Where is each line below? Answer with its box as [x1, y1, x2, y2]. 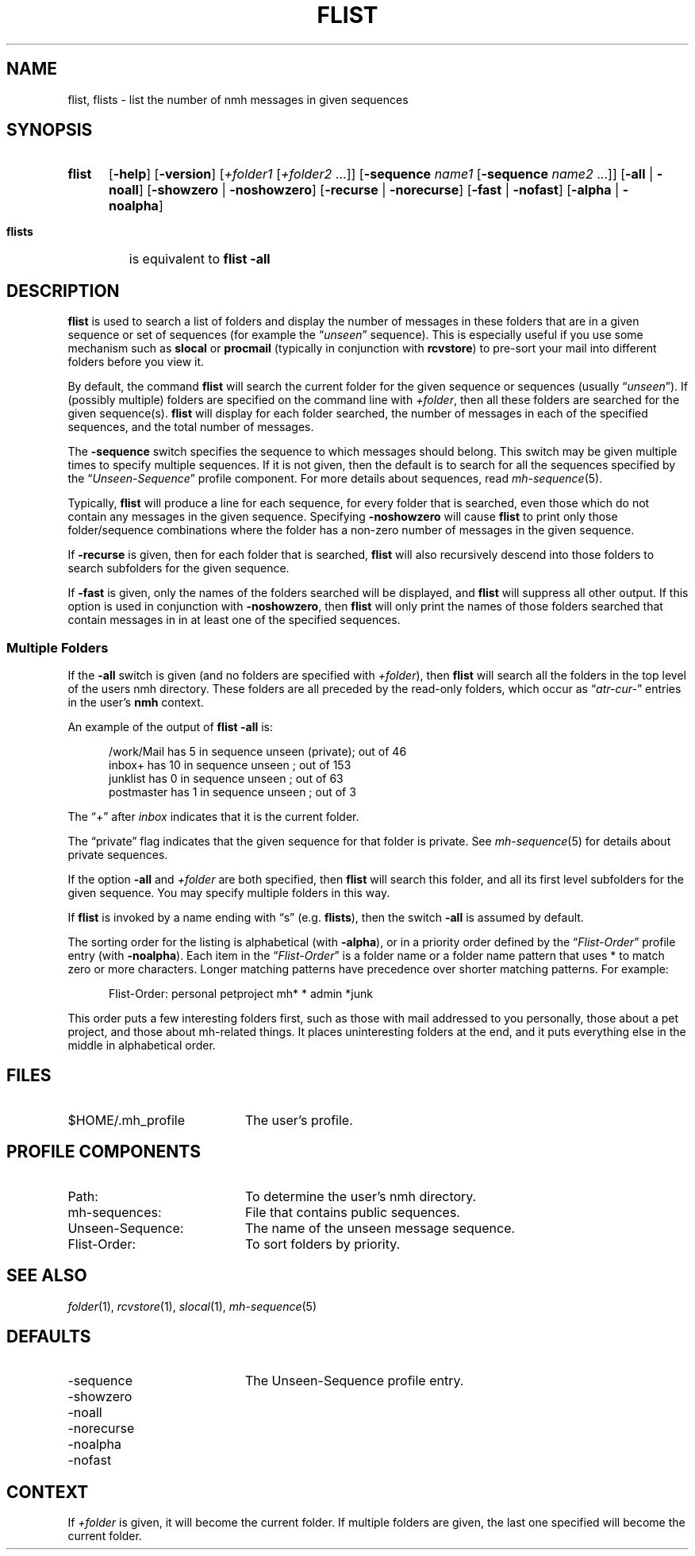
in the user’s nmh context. [67, 695, 204, 710]
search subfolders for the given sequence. [67, 561, 290, 576]
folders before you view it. [67, 355, 205, 369]
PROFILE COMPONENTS [6, 1142, 201, 1162]
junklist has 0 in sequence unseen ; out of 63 [109, 772, 344, 786]
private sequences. [67, 848, 168, 862]
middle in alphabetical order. [67, 1038, 216, 1053]
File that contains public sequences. [244, 1204, 460, 1220]
